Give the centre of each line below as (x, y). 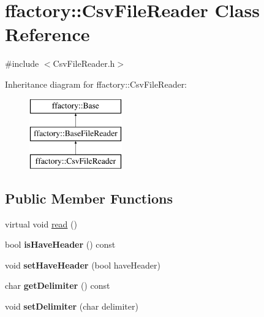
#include (22, 63)
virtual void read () (41, 223)
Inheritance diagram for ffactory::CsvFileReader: (96, 84)
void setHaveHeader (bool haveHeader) (83, 265)
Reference (47, 34)
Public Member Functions (89, 198)
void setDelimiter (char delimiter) (72, 306)
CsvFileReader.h (84, 63)
